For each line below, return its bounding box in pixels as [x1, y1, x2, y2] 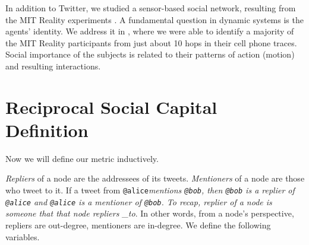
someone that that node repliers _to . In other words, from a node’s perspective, [5, 207, 294, 219]
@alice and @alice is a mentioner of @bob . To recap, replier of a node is [5, 195, 272, 208]
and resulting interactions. [5, 59, 101, 72]
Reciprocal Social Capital [5, 94, 217, 119]
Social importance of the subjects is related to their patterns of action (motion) [5, 48, 295, 61]
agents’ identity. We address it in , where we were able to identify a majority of [5, 25, 294, 37]
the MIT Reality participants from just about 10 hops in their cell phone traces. [5, 36, 297, 49]
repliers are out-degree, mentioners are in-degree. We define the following [5, 218, 271, 231]
